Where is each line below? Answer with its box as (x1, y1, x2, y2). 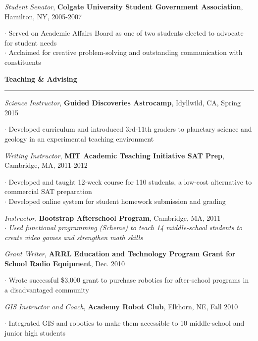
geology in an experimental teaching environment (4, 133, 154, 144)
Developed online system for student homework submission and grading (8, 195, 226, 206)
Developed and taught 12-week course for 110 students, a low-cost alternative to (8, 176, 252, 187)
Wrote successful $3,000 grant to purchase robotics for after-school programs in (8, 275, 249, 285)
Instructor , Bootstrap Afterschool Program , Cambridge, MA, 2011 (4, 212, 221, 223)
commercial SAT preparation (4, 186, 92, 196)
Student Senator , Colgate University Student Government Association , (4, 1, 243, 11)
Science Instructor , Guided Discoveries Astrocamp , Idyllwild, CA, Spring (4, 97, 241, 108)
